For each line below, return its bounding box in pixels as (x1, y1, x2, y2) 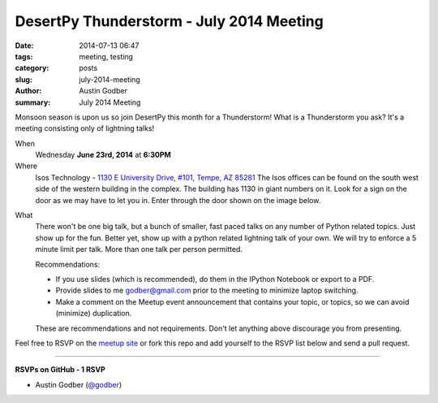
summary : (15, 97, 51, 107)
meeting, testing (79, 51, 134, 61)
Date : (15, 41, 34, 50)
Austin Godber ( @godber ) (35, 379, 122, 389)
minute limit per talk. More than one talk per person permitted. (35, 245, 243, 254)
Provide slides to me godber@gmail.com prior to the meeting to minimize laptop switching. (55, 285, 359, 296)
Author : (15, 86, 42, 96)
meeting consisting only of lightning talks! (15, 123, 155, 133)
